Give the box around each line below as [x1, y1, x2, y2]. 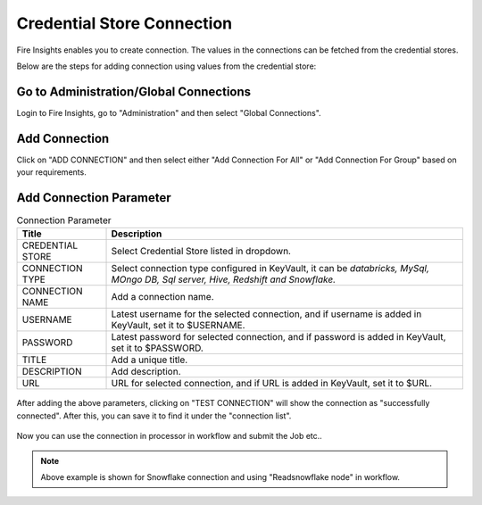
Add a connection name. [111, 291, 214, 303]
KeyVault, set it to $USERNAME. [111, 319, 245, 332]
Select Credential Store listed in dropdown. [111, 245, 292, 258]
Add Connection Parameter [16, 190, 171, 205]
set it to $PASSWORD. [111, 342, 204, 354]
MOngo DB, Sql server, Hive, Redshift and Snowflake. [111, 273, 337, 286]
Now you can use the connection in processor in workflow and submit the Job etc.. [16, 431, 323, 442]
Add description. [111, 366, 181, 378]
